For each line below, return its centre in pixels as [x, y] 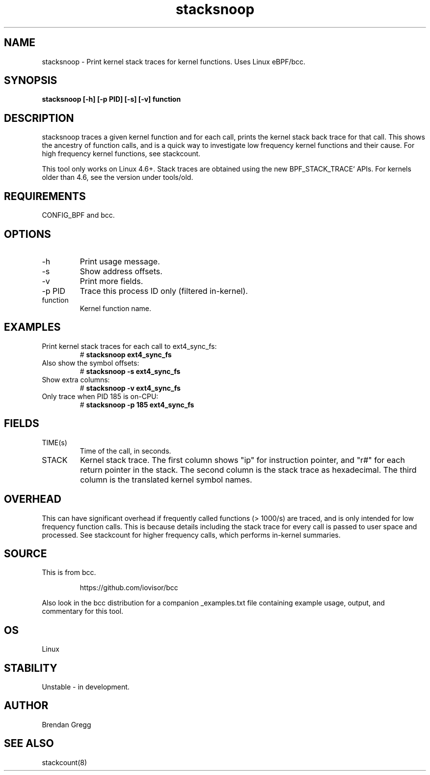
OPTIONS [27, 234]
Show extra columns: [76, 379]
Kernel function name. [115, 308]
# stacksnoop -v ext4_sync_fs [130, 388]
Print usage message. [120, 261]
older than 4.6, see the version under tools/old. [118, 177]
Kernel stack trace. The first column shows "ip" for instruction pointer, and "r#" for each [242, 460]
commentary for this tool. [83, 611]
